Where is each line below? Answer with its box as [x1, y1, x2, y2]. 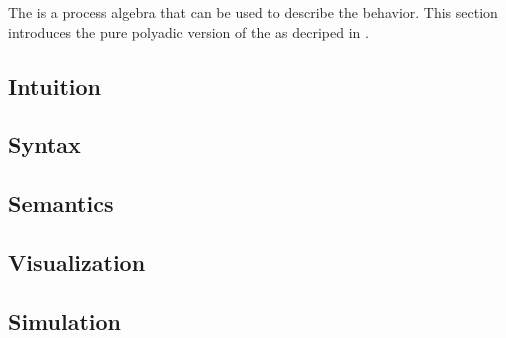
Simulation [8, 305, 122, 336]
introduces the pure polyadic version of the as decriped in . [8, 21, 369, 42]
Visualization [8, 246, 146, 277]
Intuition [8, 70, 101, 101]
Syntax [8, 129, 81, 160]
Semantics [8, 188, 114, 219]
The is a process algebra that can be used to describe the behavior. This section [8, 2, 498, 22]
